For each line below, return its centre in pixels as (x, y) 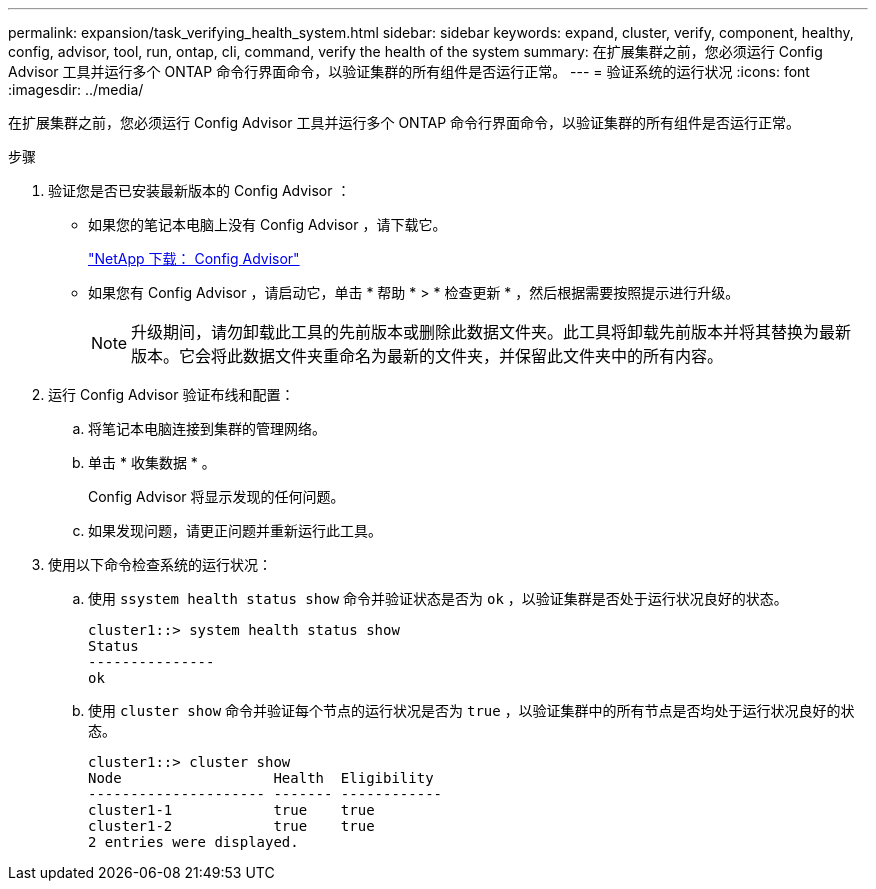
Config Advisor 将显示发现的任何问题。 (216, 496)
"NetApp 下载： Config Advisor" (194, 258)
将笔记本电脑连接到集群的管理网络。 (207, 428)
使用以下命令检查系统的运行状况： (160, 564)
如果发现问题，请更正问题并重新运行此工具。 (235, 530)
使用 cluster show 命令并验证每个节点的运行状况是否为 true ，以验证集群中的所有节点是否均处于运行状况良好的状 (471, 710)
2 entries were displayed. (193, 842)
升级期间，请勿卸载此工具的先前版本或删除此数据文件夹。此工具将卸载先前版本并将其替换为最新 (491, 332)
